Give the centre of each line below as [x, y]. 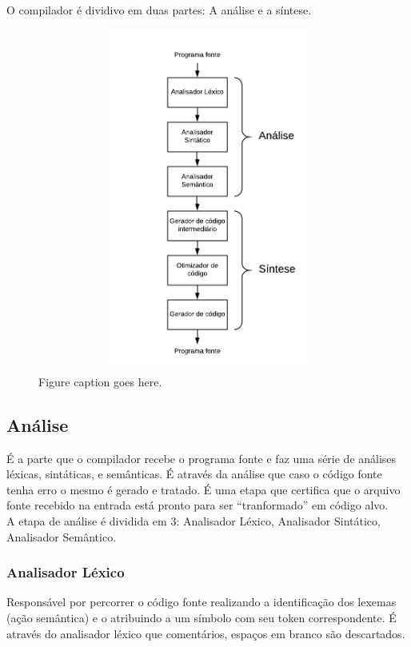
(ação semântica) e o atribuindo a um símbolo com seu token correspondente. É [202, 618]
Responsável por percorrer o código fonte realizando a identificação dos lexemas [202, 602]
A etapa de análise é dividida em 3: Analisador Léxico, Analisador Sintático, [194, 521]
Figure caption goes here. [100, 381]
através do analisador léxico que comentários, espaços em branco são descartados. [206, 633]
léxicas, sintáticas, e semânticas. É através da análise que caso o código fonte [194, 474]
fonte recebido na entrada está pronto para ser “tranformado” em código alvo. [198, 505]
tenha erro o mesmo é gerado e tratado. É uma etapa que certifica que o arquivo [204, 489]
